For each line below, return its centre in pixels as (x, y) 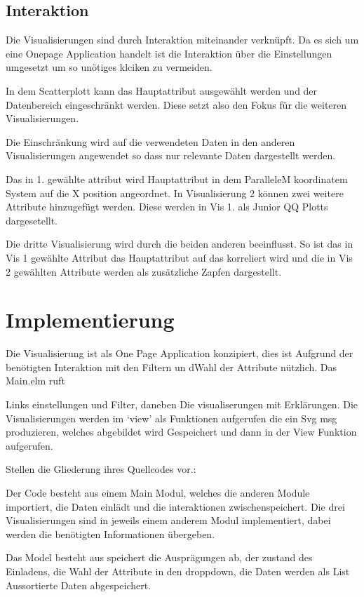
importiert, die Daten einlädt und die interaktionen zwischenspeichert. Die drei (175, 506)
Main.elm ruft (35, 381)
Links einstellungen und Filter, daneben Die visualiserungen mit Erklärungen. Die (182, 404)
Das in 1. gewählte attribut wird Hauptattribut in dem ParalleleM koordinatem (177, 179)
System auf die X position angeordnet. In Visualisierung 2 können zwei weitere (175, 193)
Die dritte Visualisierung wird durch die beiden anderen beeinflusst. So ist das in (180, 244)
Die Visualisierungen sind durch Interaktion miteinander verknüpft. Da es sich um (182, 40)
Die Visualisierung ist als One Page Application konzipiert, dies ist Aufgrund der (180, 353)
